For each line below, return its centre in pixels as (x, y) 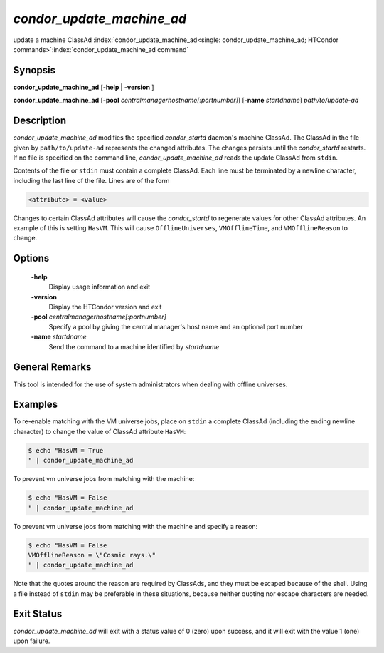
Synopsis (34, 70)
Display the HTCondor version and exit (105, 307)
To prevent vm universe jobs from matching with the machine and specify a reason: (135, 526)
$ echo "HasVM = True (66, 450)
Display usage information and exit (100, 287)
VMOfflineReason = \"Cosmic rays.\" (92, 555)
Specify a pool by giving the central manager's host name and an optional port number (176, 326)
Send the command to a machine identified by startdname (134, 346)
